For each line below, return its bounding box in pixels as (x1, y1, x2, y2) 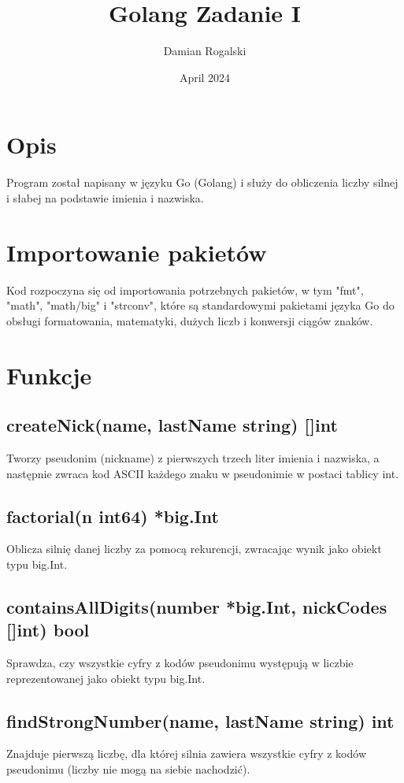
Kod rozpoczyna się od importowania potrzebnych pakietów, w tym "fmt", (6, 281, 364, 298)
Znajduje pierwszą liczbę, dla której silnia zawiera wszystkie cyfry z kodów (6, 745, 367, 762)
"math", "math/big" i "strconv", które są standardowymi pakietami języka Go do (6, 297, 395, 314)
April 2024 (179, 69, 231, 85)
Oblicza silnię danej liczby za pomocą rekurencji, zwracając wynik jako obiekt (6, 540, 382, 557)
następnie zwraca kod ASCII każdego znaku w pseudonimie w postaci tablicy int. (6, 465, 399, 481)
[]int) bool (6, 618, 90, 642)
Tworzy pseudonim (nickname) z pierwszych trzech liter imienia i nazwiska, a (6, 449, 380, 466)
